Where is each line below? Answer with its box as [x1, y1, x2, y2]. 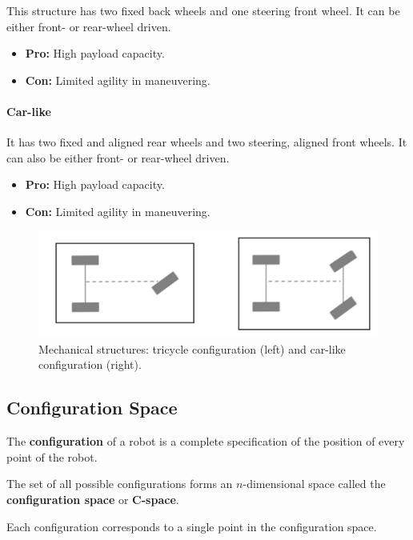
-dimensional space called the [243, 475, 386, 492]
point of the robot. [6, 448, 98, 465]
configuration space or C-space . [6, 490, 179, 507]
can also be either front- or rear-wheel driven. [6, 149, 230, 166]
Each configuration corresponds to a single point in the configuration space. [6, 518, 377, 534]
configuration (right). [38, 356, 142, 373]
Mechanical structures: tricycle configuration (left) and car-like [38, 340, 346, 357]
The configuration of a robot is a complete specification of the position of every [6, 433, 405, 450]
